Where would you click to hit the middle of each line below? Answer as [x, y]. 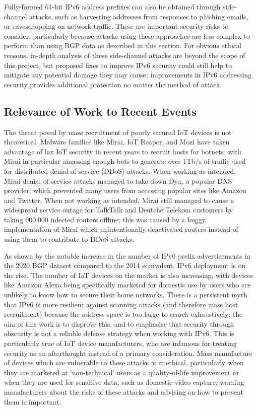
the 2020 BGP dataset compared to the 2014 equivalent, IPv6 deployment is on [125, 265]
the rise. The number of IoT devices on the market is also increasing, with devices [128, 275]
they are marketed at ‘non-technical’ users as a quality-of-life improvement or [122, 372]
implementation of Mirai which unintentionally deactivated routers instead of [121, 229]
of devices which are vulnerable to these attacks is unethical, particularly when [124, 363]
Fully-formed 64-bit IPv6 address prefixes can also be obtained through [112, 6]
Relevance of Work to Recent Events [100, 111]
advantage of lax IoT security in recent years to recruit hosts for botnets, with [123, 151]
